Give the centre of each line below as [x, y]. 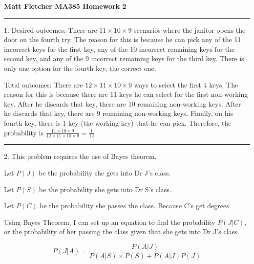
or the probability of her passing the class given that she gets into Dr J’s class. [122, 231]
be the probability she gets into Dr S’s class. [105, 189]
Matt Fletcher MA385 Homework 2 [65, 6]
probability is [24, 132]
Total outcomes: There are [43, 84]
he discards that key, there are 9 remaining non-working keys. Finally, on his [118, 113]
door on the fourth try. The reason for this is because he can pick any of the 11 [123, 39]
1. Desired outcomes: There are [51, 30]
